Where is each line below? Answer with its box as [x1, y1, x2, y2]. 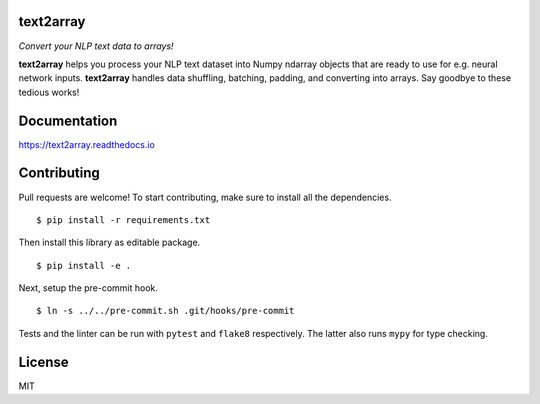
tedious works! [18, 86, 80, 98]
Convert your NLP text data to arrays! [18, 40, 174, 52]
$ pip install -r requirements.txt [36, 214, 211, 225]
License [18, 353, 69, 370]
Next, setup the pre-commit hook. [18, 282, 159, 294]
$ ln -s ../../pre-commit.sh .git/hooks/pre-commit [36, 305, 295, 317]
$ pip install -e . [36, 260, 132, 271]
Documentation [18, 112, 118, 129]
